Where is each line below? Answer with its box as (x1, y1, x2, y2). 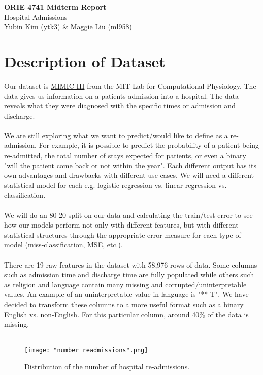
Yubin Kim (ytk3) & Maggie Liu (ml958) (4, 21, 132, 32)
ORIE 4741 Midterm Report (4, 2, 107, 12)
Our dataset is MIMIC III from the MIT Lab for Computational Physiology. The (4, 80, 256, 91)
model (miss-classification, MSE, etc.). (4, 239, 123, 250)
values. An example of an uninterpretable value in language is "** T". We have (4, 289, 249, 299)
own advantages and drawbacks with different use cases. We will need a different (4, 170, 254, 180)
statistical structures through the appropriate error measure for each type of (4, 229, 241, 240)
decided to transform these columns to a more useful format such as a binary (4, 298, 244, 309)
